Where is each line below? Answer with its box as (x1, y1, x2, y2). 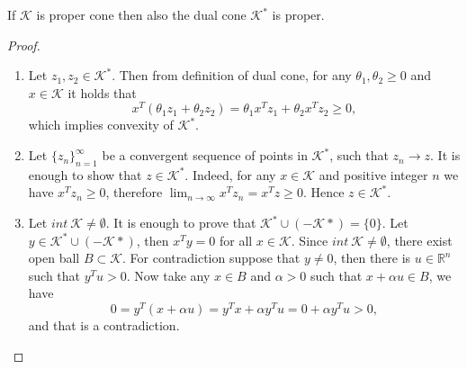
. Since (291, 230, 328, 249)
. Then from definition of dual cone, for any (112, 66, 352, 85)
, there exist (386, 230, 453, 249)
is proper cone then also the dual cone (36, 5, 247, 23)
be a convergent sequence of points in (102, 146, 308, 165)
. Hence (302, 183, 345, 202)
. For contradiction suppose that (122, 248, 301, 267)
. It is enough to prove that (105, 213, 256, 232)
